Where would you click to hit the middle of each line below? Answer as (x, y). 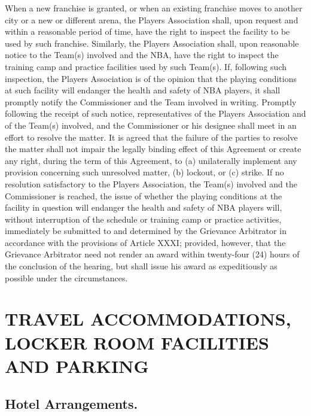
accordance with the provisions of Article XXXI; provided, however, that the (145, 242)
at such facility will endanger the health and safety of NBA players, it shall (143, 90)
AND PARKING (77, 365)
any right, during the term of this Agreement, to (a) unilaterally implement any (151, 160)
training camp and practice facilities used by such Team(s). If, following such (146, 66)
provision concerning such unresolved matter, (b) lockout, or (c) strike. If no (144, 172)
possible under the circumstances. (66, 277)
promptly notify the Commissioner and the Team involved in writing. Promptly (151, 101)
